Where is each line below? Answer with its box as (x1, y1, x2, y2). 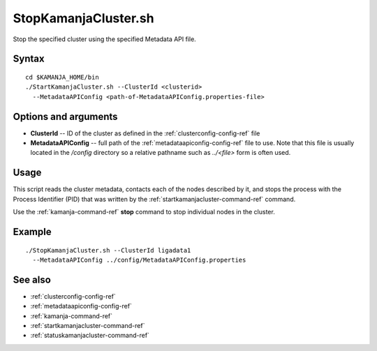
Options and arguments (13, 110, 118, 122)
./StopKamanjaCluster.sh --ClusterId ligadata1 (25, 246, 191, 254)
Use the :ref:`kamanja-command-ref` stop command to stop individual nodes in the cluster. (13, 208, 275, 216)
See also (13, 274, 52, 285)
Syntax (13, 53, 45, 65)
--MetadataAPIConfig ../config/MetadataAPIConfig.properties (32, 255, 246, 264)
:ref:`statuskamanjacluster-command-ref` (30, 331, 150, 340)
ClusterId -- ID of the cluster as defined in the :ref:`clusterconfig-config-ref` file (30, 129, 260, 137)
